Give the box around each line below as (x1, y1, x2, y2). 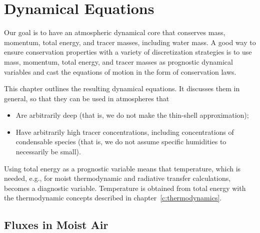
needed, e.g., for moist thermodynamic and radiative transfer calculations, (4, 173, 231, 183)
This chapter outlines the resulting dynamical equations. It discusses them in (4, 83, 240, 94)
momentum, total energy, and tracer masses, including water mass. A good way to (4, 37, 256, 47)
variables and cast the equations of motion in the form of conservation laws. (4, 66, 236, 77)
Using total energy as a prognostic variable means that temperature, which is (4, 163, 241, 173)
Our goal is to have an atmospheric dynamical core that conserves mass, (4, 27, 225, 38)
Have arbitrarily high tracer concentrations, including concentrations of (15, 126, 234, 137)
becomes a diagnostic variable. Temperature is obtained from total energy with (4, 182, 246, 193)
